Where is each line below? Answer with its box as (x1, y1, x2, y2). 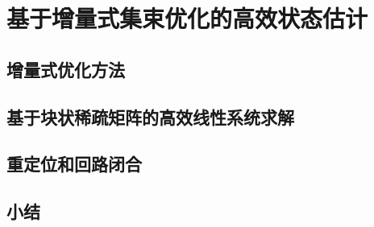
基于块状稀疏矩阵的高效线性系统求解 (6, 104, 294, 129)
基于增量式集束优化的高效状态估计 (6, 2, 368, 35)
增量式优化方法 (6, 56, 125, 81)
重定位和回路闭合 (6, 151, 142, 176)
